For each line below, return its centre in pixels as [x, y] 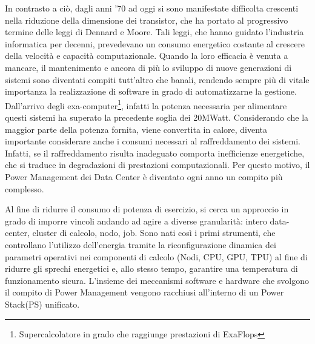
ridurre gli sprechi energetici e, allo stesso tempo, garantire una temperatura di [151, 268]
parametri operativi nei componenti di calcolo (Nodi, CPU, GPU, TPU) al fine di [156, 256]
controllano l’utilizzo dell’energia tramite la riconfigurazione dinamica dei [141, 244]
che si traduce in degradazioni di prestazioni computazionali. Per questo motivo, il [157, 165]
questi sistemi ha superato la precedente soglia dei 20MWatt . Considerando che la [157, 117]
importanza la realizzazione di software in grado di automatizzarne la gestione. [151, 91]
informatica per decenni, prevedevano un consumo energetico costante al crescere [155, 43]
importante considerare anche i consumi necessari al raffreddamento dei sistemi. [153, 141]
